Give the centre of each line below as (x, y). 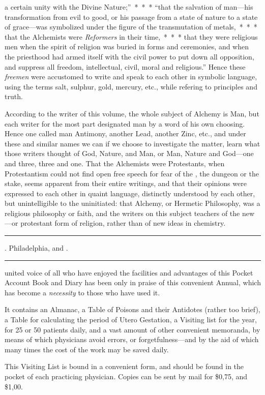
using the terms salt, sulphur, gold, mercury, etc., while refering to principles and (131, 86)
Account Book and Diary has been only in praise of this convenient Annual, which (133, 282)
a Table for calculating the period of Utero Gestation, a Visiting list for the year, (131, 320)
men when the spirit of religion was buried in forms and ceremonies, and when (127, 47)
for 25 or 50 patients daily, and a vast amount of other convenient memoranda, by (132, 329)
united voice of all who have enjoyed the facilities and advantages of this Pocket (129, 272)
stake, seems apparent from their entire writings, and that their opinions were (126, 183)
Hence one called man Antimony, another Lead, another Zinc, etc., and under (125, 133)
